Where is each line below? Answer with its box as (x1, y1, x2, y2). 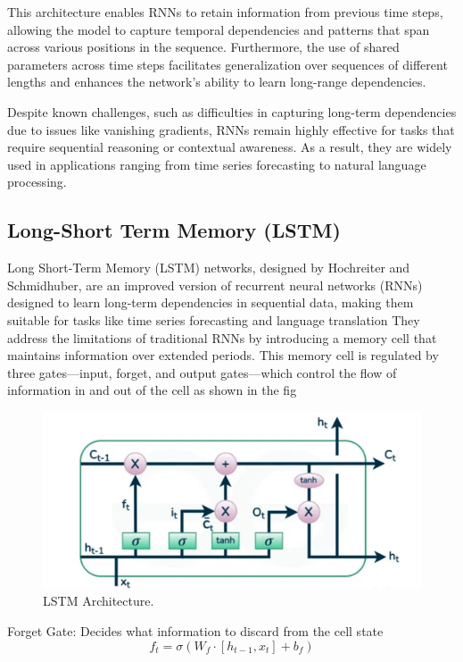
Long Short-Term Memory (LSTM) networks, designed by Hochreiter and (7, 258, 410, 277)
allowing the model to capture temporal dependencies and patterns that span (7, 20, 430, 38)
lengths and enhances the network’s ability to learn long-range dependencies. (7, 72, 426, 91)
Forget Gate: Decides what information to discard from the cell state (7, 622, 384, 640)
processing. (7, 172, 67, 191)
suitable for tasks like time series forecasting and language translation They (7, 310, 420, 329)
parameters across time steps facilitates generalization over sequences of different (7, 54, 448, 73)
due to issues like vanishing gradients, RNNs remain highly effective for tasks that (7, 120, 455, 138)
